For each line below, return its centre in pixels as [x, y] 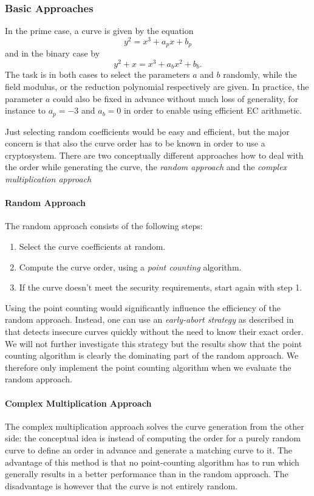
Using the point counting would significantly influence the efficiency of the [143, 307]
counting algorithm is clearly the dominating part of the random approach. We [152, 355]
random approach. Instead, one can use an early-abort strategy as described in [149, 319]
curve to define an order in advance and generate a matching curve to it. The [149, 449]
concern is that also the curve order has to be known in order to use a [135, 143]
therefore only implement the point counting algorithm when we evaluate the [148, 367]
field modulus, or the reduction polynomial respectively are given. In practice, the [157, 87]
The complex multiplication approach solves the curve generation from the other [155, 426]
